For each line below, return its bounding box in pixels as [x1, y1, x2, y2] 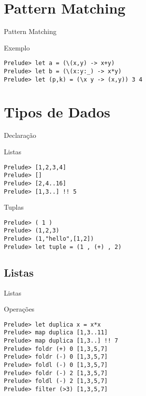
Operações [4, 304, 35, 314]
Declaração [4, 130, 36, 140]
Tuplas [4, 202, 24, 212]
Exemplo [4, 42, 30, 52]
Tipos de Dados [4, 102, 111, 122]
